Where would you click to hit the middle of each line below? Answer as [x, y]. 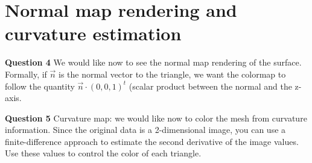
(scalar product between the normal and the [210, 86]
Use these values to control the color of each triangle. [103, 153]
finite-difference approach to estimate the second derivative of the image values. [152, 141]
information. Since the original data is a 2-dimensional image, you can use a [145, 130]
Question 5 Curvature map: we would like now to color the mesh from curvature [156, 118]
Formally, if [26, 74]
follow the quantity [40, 86]
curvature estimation [93, 33]
